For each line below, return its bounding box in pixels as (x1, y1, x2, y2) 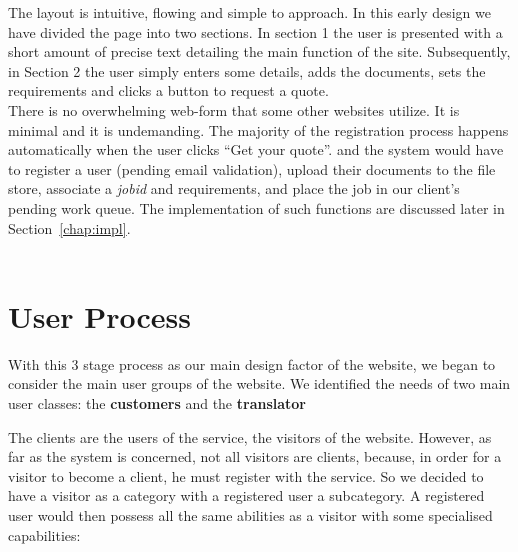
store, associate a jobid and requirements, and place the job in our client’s (8, 178, 460, 199)
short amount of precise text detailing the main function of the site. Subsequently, (8, 41, 511, 62)
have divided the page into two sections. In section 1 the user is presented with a (8, 21, 503, 42)
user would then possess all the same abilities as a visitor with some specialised (8, 505, 493, 525)
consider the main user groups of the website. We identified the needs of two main (8, 373, 511, 394)
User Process (8, 295, 192, 336)
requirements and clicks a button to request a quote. (8, 80, 329, 101)
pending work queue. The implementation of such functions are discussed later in (8, 197, 505, 218)
